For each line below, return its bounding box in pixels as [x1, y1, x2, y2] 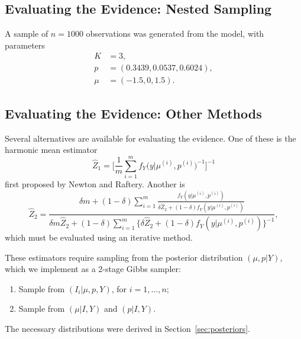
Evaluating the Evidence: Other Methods [5, 104, 262, 122]
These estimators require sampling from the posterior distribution [5, 251, 243, 263]
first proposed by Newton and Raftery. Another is [5, 178, 185, 190]
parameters [5, 39, 45, 51]
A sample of [5, 27, 48, 40]
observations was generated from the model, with [86, 27, 264, 40]
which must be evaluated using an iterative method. [5, 231, 193, 244]
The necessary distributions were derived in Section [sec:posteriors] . [5, 322, 250, 335]
